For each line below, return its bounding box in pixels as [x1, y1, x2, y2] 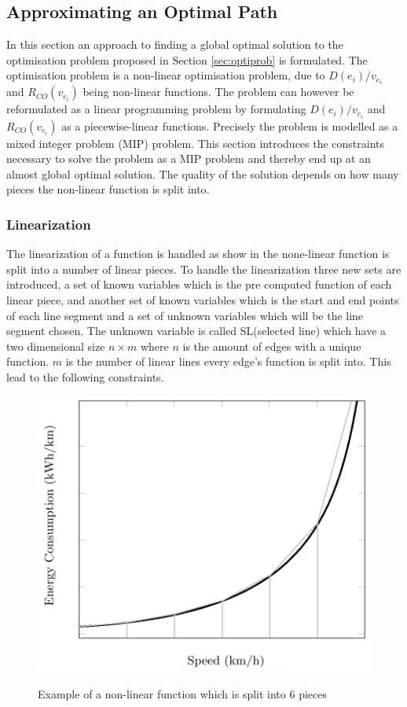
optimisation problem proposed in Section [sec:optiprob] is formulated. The [6, 51, 368, 68]
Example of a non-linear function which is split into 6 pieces [38, 685, 327, 701]
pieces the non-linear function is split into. [6, 181, 210, 197]
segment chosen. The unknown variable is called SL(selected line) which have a [6, 322, 387, 339]
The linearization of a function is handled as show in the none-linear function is [6, 245, 390, 262]
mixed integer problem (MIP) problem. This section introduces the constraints [6, 134, 385, 151]
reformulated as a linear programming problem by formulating [6, 101, 306, 117]
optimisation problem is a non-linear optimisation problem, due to [6, 67, 325, 83]
